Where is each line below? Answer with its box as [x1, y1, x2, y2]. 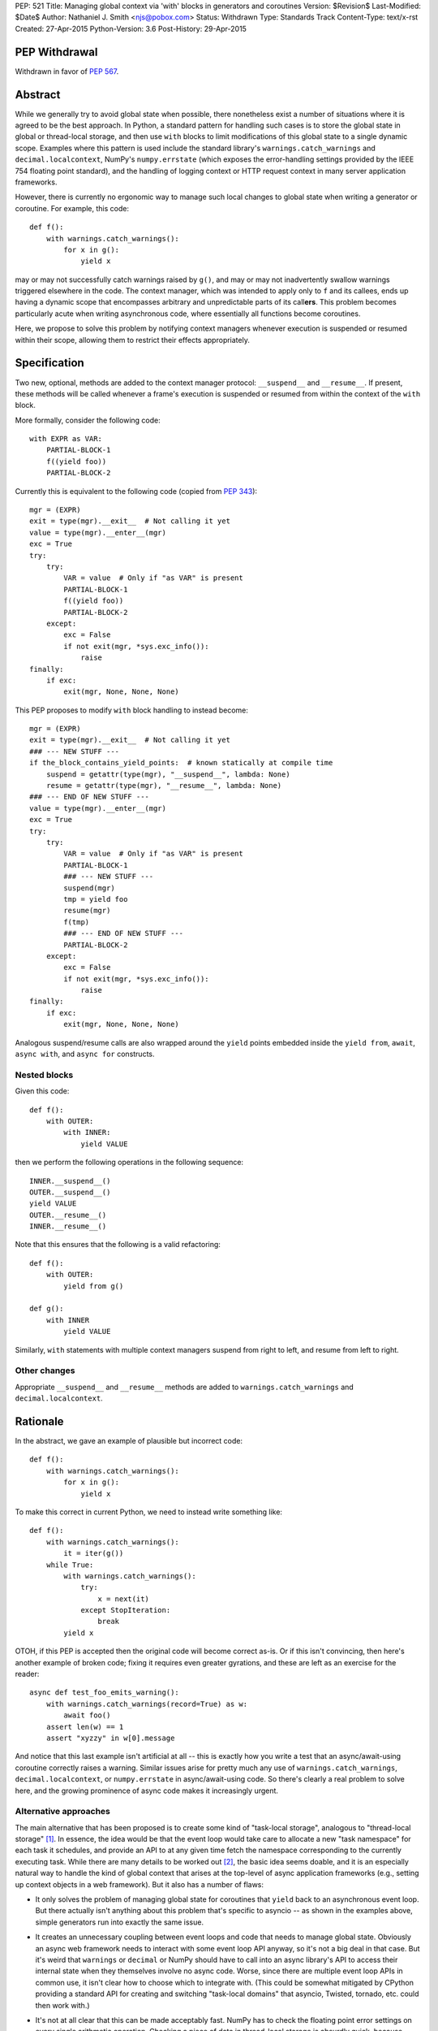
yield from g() [63, 1281, 124, 1291]
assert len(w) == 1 [45, 1722, 124, 1731]
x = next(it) [97, 1594, 150, 1604]
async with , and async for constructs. [15, 1049, 155, 1059]
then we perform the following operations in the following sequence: [15, 1158, 243, 1167]
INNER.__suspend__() [29, 1176, 111, 1185]
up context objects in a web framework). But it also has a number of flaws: [15, 1879, 264, 1889]
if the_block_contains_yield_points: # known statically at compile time [29, 758, 333, 768]
